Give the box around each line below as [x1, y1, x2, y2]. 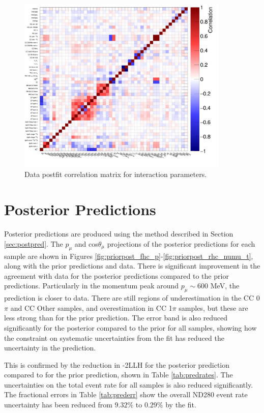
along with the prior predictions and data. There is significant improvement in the [4, 260, 260, 271]
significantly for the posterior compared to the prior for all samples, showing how [4, 322, 257, 333]
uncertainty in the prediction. [4, 342, 96, 353]
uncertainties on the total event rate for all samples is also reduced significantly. [4, 379, 253, 390]
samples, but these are [179, 302, 248, 313]
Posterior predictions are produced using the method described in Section [4, 228, 233, 239]
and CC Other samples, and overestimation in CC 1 [10, 302, 172, 313]
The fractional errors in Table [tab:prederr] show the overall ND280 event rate [4, 389, 248, 400]
